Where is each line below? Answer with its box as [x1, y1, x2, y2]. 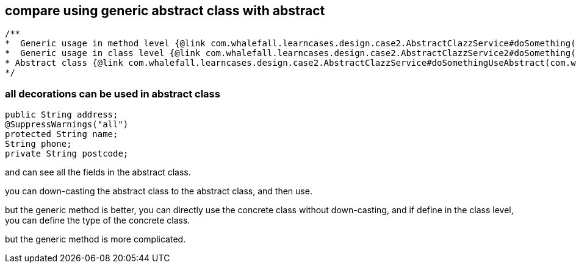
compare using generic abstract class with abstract [5, 3, 325, 18]
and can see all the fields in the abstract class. [5, 167, 191, 178]
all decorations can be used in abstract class [5, 87, 220, 100]
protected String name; [5, 129, 118, 139]
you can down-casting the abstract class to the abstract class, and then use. [5, 186, 312, 197]
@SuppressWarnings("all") [5, 119, 129, 130]
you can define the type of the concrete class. [5, 215, 190, 226]
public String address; [5, 110, 118, 120]
